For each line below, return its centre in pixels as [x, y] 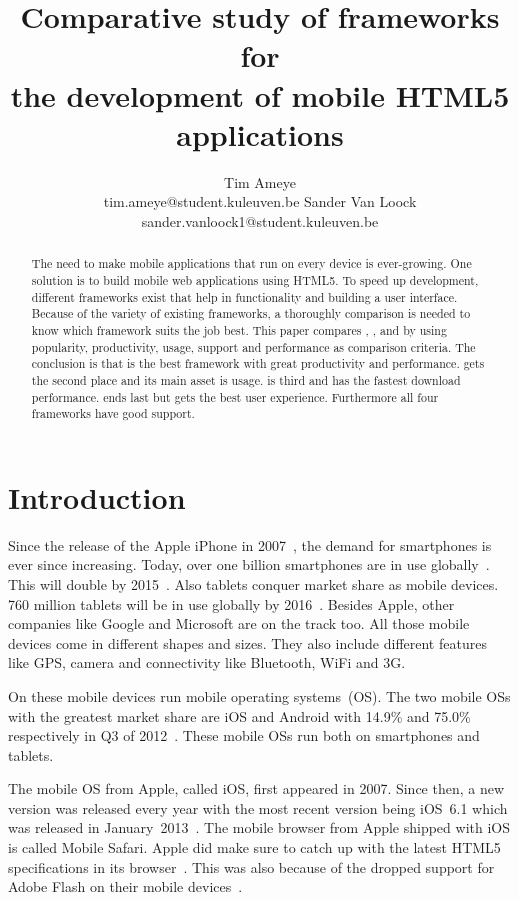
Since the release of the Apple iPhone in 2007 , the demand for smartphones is [250, 544]
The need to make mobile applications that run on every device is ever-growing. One [251, 263]
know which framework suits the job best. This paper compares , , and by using [239, 329]
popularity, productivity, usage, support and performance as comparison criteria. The [253, 346]
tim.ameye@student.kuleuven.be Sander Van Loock [260, 201]
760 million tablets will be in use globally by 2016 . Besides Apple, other [231, 603]
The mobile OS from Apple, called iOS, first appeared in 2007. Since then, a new [256, 788]
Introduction [97, 496]
